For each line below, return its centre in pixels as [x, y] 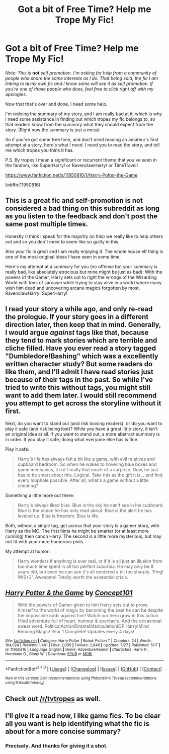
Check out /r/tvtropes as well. [53, 698]
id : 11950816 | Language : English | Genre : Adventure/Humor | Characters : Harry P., [77, 650]
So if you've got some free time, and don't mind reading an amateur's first [82, 139]
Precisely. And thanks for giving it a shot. [57, 746]
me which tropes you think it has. [39, 150]
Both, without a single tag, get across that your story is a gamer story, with [82, 525]
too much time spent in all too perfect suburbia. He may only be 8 [86, 566]
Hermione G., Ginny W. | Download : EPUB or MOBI [49, 654]
